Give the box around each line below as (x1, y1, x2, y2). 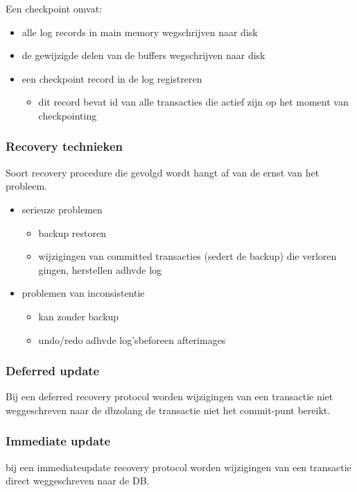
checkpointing (38, 108, 97, 122)
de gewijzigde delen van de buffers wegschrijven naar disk (21, 48, 265, 63)
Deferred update (6, 362, 100, 379)
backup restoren (38, 225, 106, 240)
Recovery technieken (6, 138, 123, 155)
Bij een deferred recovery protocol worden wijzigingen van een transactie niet (6, 389, 333, 404)
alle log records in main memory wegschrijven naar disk (21, 24, 258, 39)
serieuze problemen (21, 202, 103, 216)
